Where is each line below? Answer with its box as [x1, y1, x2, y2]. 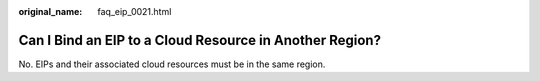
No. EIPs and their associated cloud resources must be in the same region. [18, 58, 326, 70]
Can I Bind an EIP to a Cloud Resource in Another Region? [18, 31, 382, 49]
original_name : [18, 6, 83, 17]
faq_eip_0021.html [97, 6, 172, 17]
